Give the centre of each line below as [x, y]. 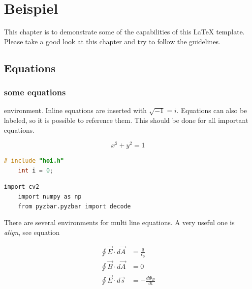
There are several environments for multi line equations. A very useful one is [119, 222]
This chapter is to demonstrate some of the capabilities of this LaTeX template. [124, 32]
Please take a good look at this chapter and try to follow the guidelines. [112, 41]
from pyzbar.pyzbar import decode [74, 206]
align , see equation [32, 232]
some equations [35, 92]
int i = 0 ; [36, 170]
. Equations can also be [212, 110]
